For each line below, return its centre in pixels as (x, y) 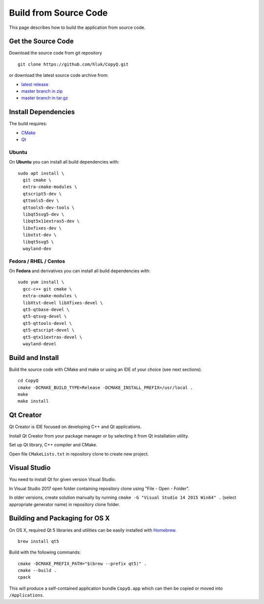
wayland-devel (40, 344)
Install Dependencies (42, 112)
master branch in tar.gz (45, 98)
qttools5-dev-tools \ (49, 207)
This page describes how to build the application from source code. (77, 27)
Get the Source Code (41, 41)
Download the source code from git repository (55, 53)
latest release (35, 84)
